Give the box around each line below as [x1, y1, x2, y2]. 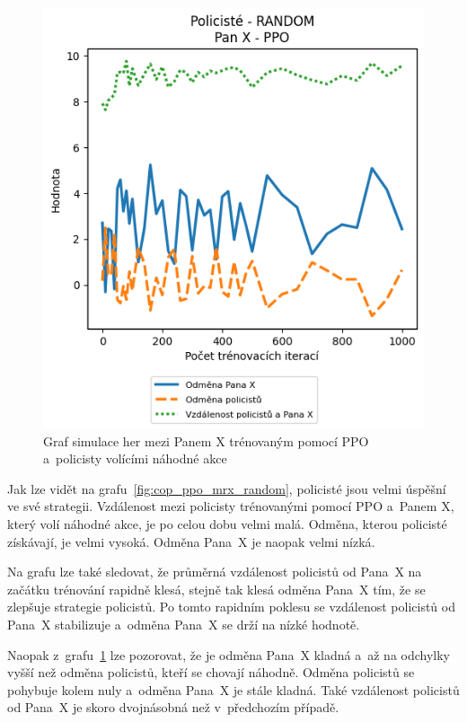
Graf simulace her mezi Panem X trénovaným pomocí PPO [43, 431, 369, 450]
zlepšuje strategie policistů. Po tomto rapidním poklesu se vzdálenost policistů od [7, 597, 455, 616]
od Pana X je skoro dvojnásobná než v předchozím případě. [7, 698, 339, 717]
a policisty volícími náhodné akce [43, 449, 227, 468]
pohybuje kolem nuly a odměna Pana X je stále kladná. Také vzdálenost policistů [7, 680, 460, 699]
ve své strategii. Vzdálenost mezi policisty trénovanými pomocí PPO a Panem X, [7, 497, 454, 515]
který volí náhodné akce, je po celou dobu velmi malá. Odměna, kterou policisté [7, 515, 447, 533]
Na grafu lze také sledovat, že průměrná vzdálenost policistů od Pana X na [7, 562, 422, 581]
